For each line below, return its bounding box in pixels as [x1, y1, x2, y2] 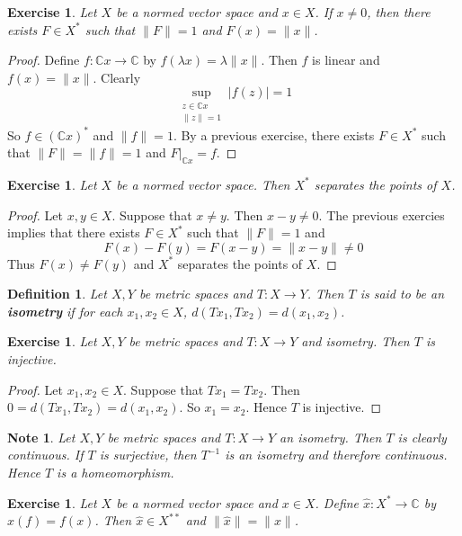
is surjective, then [99, 445, 197, 464]
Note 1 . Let [7, 427, 76, 446]
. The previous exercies [318, 205, 445, 224]
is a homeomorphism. [57, 463, 174, 482]
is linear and [312, 50, 380, 69]
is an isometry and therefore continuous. [225, 445, 448, 464]
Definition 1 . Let [7, 284, 107, 303]
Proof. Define [7, 50, 80, 69]
